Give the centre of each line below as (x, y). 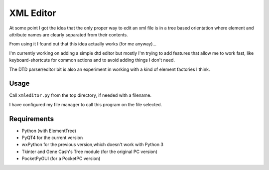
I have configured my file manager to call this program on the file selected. (86, 104)
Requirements (32, 119)
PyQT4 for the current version (52, 138)
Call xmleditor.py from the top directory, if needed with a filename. (80, 95)
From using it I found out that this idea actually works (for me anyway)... (83, 44)
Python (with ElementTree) (49, 131)
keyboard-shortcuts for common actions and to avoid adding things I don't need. (92, 60)
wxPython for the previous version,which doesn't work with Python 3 (93, 145)
